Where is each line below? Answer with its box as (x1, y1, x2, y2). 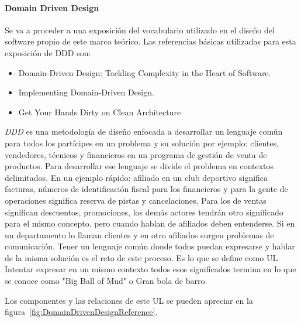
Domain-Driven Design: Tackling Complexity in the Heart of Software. (18, 66, 271, 78)
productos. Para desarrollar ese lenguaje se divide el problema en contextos (5, 160, 274, 172)
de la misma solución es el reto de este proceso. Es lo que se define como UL (5, 251, 278, 263)
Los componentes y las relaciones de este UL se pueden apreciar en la (5, 294, 253, 306)
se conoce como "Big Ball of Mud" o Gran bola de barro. (5, 275, 207, 287)
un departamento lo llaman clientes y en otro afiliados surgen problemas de (5, 228, 274, 241)
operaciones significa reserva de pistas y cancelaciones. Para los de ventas (5, 194, 267, 206)
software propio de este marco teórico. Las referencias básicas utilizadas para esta (5, 35, 296, 47)
